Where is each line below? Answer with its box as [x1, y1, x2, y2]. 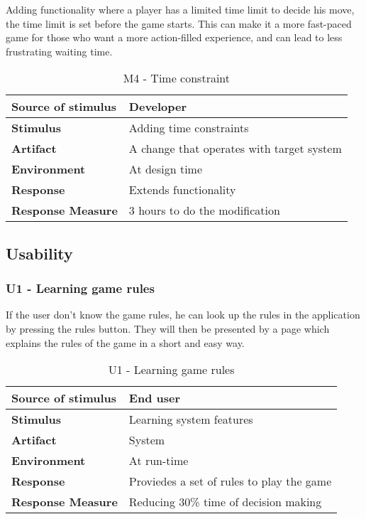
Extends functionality [128, 181, 236, 198]
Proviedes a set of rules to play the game [128, 473, 332, 490]
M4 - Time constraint [123, 70, 231, 87]
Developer [128, 98, 187, 115]
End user [128, 390, 181, 407]
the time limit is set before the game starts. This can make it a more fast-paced [6, 16, 352, 31]
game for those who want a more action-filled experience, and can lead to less [6, 30, 343, 45]
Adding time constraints [128, 119, 249, 137]
